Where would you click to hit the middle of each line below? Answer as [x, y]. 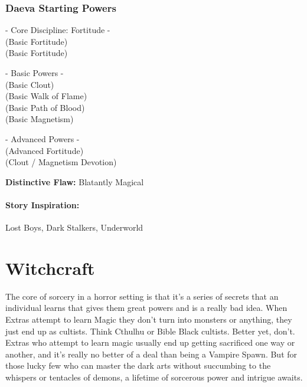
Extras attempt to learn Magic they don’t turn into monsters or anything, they [149, 319]
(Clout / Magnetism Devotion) [61, 162]
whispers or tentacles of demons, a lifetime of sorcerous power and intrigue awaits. [154, 377]
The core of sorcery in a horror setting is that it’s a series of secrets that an [142, 296]
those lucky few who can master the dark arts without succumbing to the [138, 365]
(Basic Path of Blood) [45, 107]
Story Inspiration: [43, 204]
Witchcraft [50, 268]
